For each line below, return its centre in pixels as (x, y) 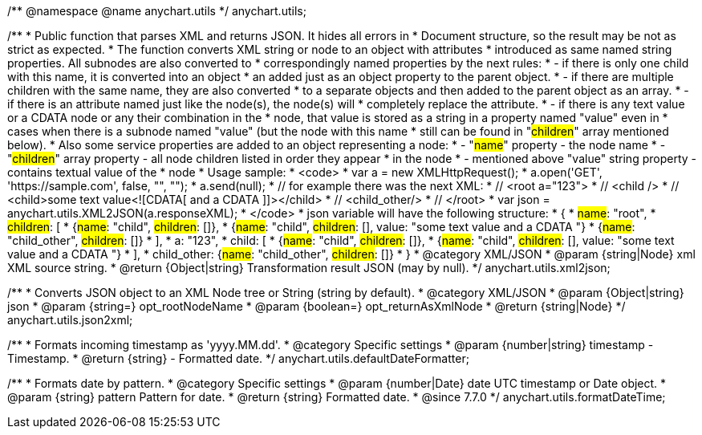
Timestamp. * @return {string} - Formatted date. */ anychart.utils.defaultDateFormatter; (238, 358)
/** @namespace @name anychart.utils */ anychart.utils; (157, 11)
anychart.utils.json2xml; (70, 320)
